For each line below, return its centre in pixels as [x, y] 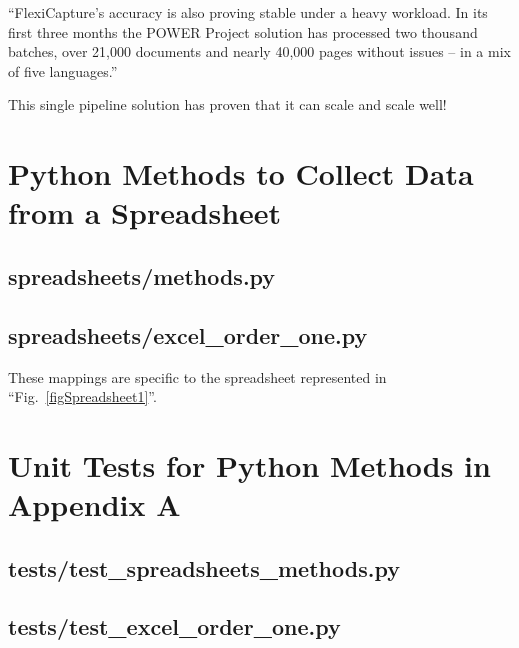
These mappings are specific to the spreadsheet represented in [197, 376]
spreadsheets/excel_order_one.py [188, 334]
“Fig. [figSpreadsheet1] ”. [82, 396]
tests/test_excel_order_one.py [174, 626]
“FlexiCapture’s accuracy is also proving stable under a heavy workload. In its [248, 12]
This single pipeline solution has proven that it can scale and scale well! [227, 104]
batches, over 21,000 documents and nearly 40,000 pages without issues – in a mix [259, 51]
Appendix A [94, 504]
